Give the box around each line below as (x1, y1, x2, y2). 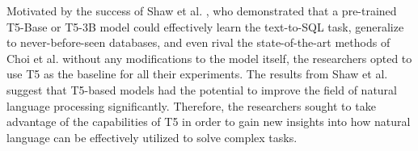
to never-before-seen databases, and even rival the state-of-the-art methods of (6, 34, 391, 51)
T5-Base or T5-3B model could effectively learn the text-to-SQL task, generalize (6, 18, 404, 35)
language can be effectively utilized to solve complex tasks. (6, 128, 298, 145)
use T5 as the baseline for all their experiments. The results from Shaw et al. (6, 65, 388, 82)
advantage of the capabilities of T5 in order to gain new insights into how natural (6, 113, 411, 130)
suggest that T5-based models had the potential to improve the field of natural (6, 81, 397, 98)
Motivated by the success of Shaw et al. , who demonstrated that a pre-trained (6, 2, 397, 19)
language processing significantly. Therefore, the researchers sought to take (6, 97, 376, 114)
